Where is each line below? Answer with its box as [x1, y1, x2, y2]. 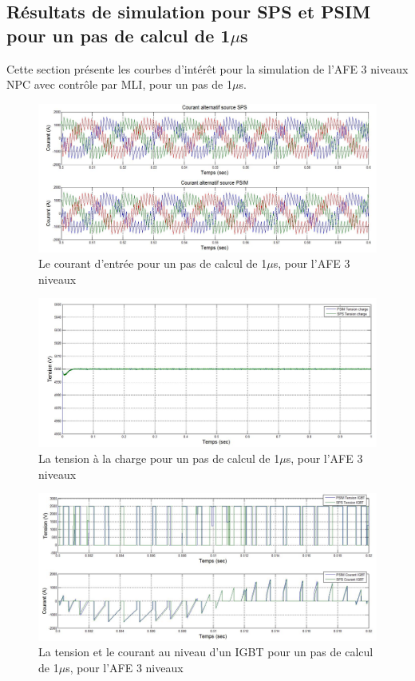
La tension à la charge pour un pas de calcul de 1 [38, 449, 280, 466]
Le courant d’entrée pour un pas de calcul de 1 [38, 255, 267, 272]
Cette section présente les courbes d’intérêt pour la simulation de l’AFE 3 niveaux [6, 60, 409, 77]
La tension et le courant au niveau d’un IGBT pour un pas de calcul [38, 643, 373, 660]
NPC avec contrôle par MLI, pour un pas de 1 [6, 76, 232, 93]
